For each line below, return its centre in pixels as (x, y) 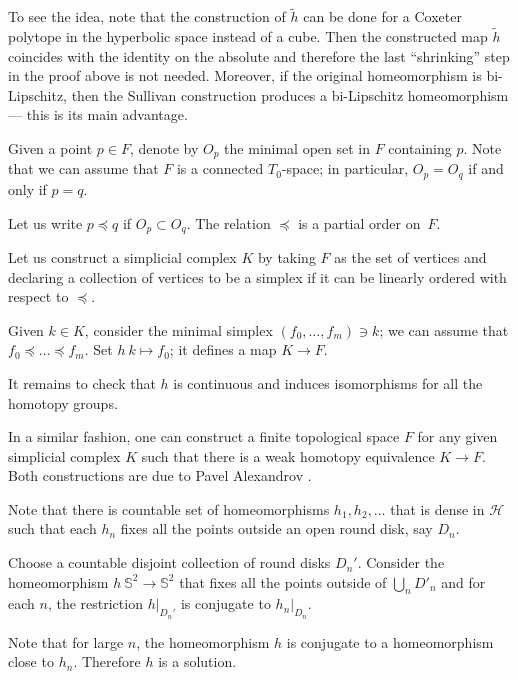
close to (31, 661)
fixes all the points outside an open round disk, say (276, 528)
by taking (286, 256)
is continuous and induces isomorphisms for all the (328, 382)
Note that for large (66, 641)
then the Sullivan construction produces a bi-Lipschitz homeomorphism (290, 94)
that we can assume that (83, 168)
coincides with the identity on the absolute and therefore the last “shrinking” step (259, 55)
